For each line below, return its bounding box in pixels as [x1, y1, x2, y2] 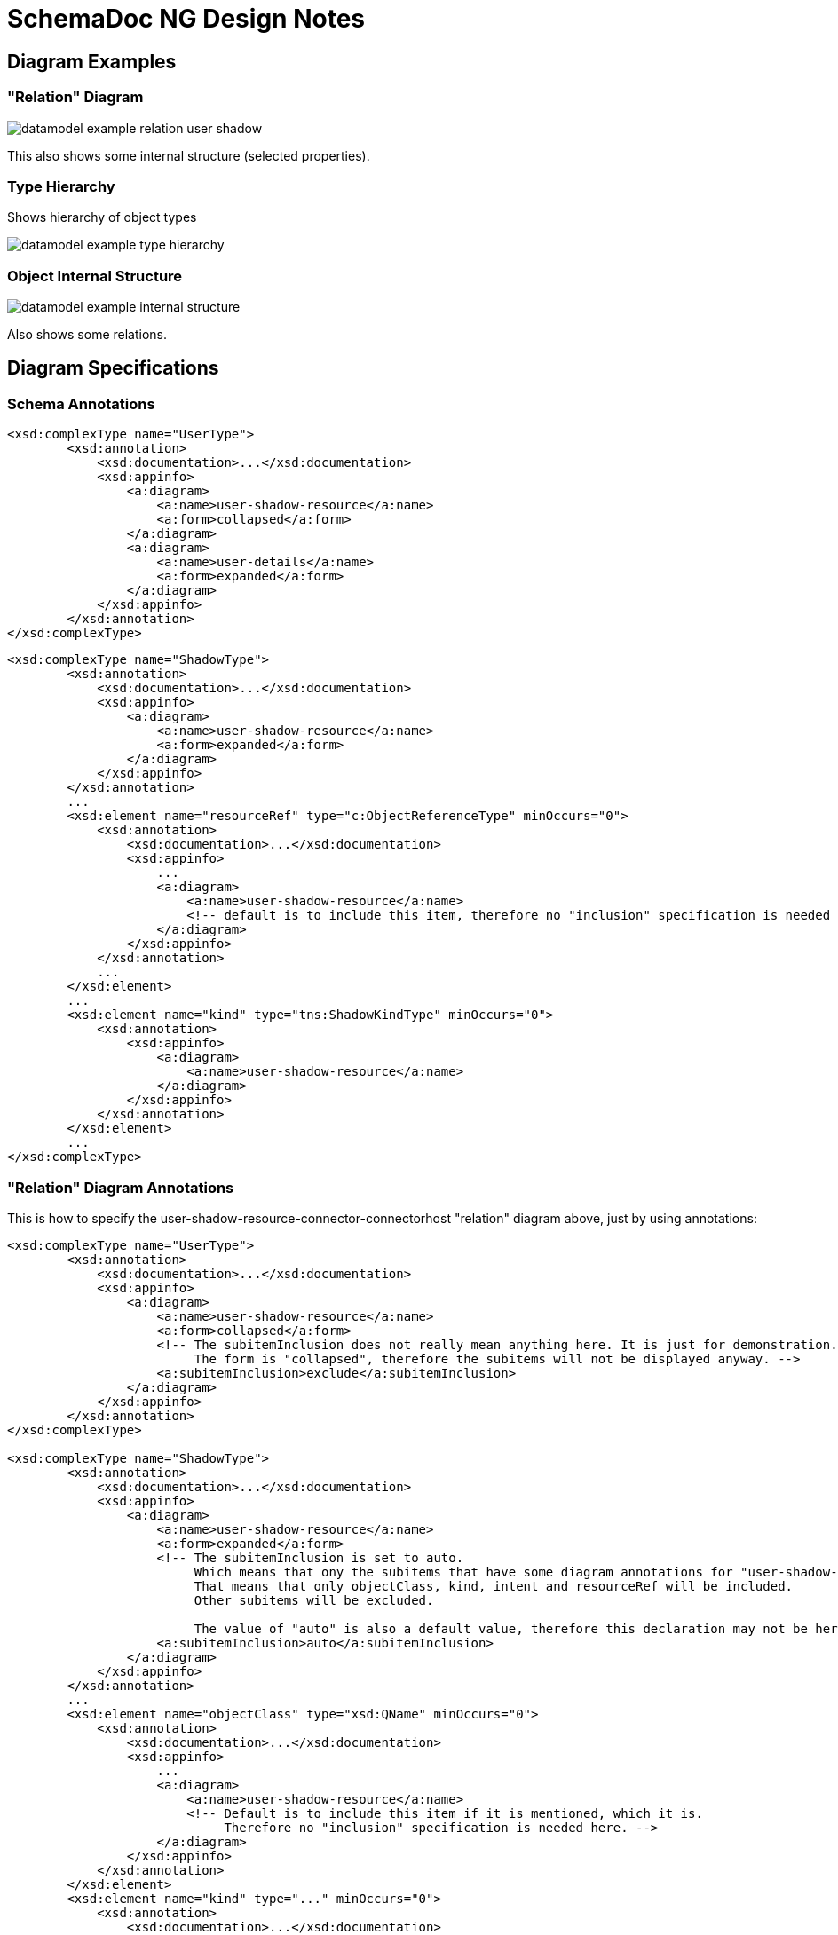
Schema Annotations [7, 394, 155, 413]
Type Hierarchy [7, 177, 115, 195]
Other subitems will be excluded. [194, 1593, 434, 1608]
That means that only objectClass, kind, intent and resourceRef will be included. [194, 1579, 794, 1594]
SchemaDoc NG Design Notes [7, 4, 365, 34]
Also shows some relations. [7, 327, 168, 343]
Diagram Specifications [7, 357, 219, 380]
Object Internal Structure [7, 266, 183, 285]
